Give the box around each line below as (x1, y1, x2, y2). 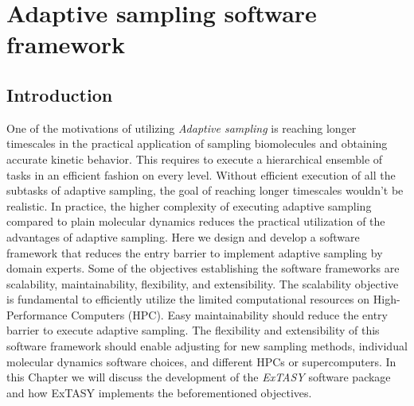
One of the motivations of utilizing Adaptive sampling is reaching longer (6, 119, 357, 136)
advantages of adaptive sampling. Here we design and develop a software (6, 228, 360, 245)
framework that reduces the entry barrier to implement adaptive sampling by (6, 244, 383, 261)
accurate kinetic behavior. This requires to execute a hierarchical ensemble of (6, 150, 383, 167)
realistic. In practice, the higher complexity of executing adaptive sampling (6, 197, 372, 214)
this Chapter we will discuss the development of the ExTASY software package (6, 369, 391, 385)
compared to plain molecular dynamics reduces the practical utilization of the (6, 213, 385, 230)
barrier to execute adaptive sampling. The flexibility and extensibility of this (6, 322, 380, 338)
